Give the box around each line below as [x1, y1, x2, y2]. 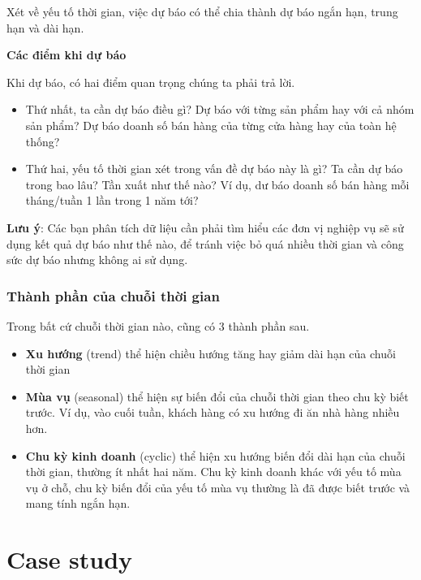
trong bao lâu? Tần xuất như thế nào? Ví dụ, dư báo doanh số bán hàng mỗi [25, 175, 410, 193]
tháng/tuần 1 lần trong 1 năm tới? [25, 192, 199, 209]
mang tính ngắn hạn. [25, 495, 131, 512]
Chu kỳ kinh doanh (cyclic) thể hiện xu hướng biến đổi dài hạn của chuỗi [25, 447, 406, 464]
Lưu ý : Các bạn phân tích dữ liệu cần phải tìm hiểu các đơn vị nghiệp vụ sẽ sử [6, 219, 404, 236]
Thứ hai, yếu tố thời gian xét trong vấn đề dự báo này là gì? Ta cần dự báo [25, 160, 403, 177]
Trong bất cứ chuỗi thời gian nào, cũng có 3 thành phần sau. [6, 317, 310, 334]
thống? [25, 132, 60, 149]
